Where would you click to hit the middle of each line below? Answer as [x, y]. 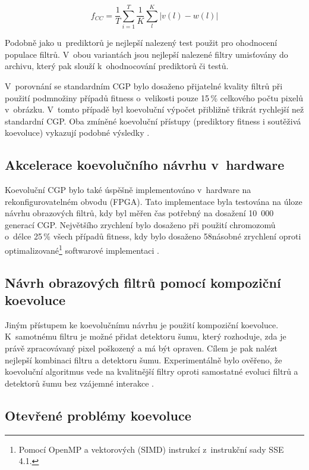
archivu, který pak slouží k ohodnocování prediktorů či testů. [117, 66]
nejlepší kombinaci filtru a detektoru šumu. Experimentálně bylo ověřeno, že [144, 359]
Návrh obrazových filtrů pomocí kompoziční [143, 282]
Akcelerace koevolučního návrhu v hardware [145, 165]
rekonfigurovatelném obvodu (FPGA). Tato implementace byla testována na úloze [154, 201]
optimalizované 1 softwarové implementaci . [82, 249]
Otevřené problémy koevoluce [98, 415]
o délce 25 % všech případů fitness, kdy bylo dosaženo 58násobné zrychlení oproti [153, 236]
